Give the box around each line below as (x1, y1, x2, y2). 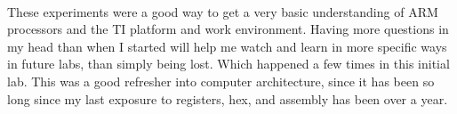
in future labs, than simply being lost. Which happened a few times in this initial (7, 54, 450, 73)
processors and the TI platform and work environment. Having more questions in (7, 20, 449, 38)
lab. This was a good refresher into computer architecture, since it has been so (7, 71, 435, 90)
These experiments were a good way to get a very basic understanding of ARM (7, 2, 438, 20)
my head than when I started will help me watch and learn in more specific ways (7, 37, 447, 55)
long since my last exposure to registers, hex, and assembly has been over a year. (7, 89, 448, 108)
